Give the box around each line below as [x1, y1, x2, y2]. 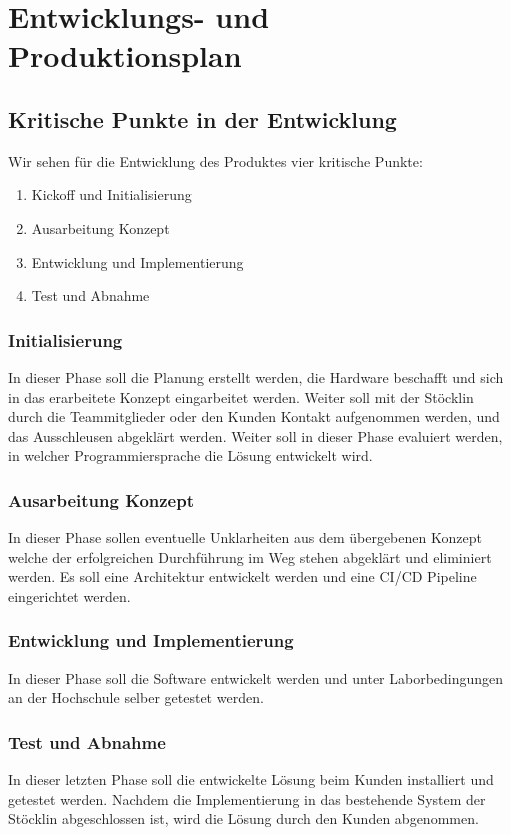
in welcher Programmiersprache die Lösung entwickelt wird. [8, 445, 373, 466]
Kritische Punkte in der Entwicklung [8, 103, 397, 134]
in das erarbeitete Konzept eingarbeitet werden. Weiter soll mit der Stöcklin [8, 386, 474, 407]
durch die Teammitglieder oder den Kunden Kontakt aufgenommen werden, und [8, 406, 500, 427]
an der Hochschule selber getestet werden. [8, 687, 264, 708]
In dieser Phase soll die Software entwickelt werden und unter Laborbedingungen [8, 667, 504, 688]
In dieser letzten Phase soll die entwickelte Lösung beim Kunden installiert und [8, 769, 494, 790]
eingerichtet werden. [8, 585, 131, 606]
